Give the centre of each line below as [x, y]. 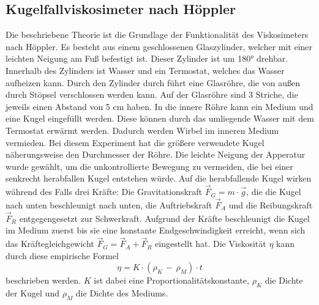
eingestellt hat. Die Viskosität [211, 244]
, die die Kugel [274, 192]
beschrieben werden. [43, 280]
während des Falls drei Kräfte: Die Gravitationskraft [104, 192]
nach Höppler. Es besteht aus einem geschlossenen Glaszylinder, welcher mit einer [159, 46]
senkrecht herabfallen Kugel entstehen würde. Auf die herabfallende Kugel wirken [159, 178]
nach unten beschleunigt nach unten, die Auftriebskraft [109, 204]
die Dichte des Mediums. [122, 293]
